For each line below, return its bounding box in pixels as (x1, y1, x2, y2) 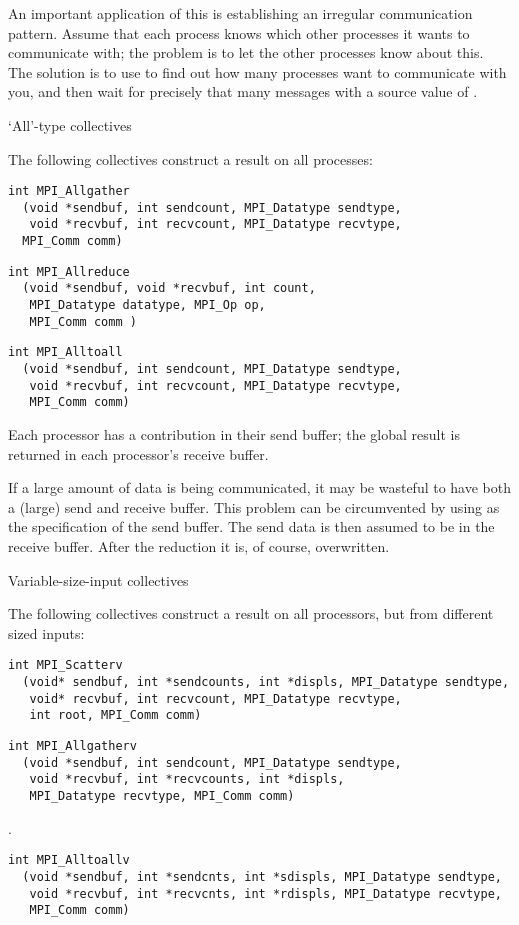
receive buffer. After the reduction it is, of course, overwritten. (8, 536, 390, 556)
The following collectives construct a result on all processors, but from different (8, 603, 494, 624)
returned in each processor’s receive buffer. (8, 443, 269, 464)
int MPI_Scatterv (8, 658, 123, 673)
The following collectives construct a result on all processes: (8, 148, 373, 169)
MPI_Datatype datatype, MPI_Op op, (29, 298, 266, 313)
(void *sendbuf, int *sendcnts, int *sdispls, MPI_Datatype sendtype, (22, 869, 502, 884)
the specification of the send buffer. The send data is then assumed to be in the (8, 516, 495, 537)
